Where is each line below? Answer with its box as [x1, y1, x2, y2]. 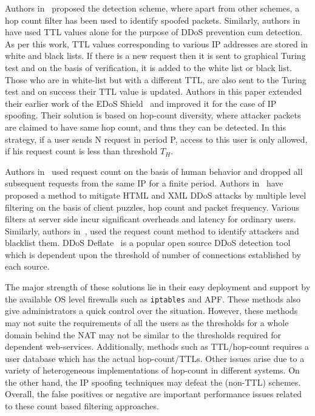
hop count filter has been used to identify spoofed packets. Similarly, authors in [5, 13, 300, 26]
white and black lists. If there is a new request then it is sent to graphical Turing [5, 49, 306, 62]
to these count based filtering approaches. [5, 400, 159, 412]
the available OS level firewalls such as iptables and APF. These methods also [5, 292, 301, 305]
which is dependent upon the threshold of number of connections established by [5, 248, 301, 261]
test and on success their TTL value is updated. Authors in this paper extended [5, 85, 302, 98]
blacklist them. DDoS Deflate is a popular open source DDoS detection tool [5, 236, 291, 249]
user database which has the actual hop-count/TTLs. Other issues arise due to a [5, 352, 305, 364]
